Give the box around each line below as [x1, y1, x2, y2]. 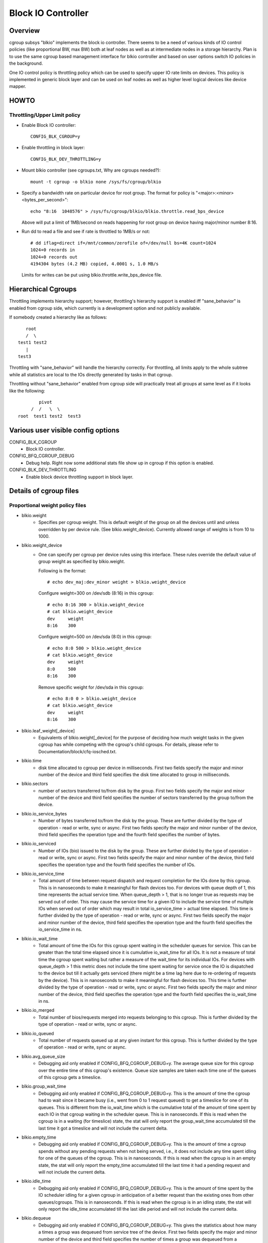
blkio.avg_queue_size [21, 1053, 66, 1059]
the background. [9, 60, 43, 67]
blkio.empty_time [21, 1134, 57, 1141]
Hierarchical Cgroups [9, 285, 77, 293]
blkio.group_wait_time [21, 1083, 67, 1089]
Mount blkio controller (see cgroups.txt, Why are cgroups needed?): [21, 167, 161, 174]
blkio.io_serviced [21, 841, 57, 847]
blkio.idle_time [21, 1178, 51, 1184]
